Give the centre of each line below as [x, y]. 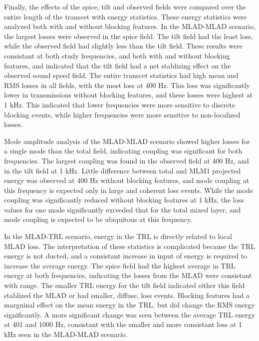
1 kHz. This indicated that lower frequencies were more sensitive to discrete [120, 104]
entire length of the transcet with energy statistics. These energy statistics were [126, 16]
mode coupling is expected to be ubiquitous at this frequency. [98, 219]
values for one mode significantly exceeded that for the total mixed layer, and [123, 209]
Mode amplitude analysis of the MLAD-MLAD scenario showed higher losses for [127, 141]
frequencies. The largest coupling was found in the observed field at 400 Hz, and [127, 160]
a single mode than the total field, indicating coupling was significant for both [123, 151]
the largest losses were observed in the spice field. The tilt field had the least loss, [129, 36]
